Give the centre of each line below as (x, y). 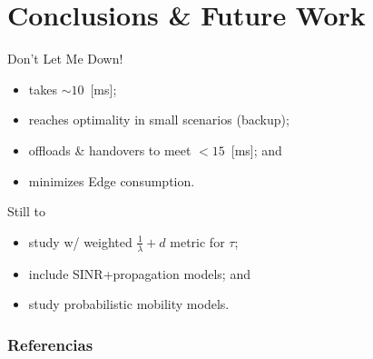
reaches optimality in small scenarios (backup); (159, 120)
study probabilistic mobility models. (129, 304)
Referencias (50, 344)
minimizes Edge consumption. (112, 180)
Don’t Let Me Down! (65, 59)
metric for (197, 241)
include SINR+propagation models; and (139, 273)
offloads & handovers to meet (110, 150)
